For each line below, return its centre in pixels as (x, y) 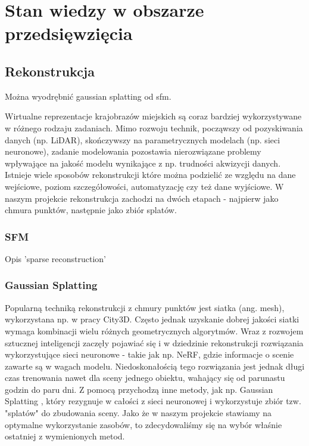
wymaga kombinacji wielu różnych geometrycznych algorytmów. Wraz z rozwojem (154, 330)
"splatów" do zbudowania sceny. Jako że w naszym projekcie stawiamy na (138, 413)
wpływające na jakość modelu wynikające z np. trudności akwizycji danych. (143, 163)
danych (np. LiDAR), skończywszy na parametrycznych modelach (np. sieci (143, 139)
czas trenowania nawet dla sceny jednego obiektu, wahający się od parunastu (145, 378)
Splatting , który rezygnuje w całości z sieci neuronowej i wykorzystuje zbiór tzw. (153, 401)
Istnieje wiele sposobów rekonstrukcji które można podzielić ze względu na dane (150, 175)
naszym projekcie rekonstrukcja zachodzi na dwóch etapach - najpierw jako (142, 198)
